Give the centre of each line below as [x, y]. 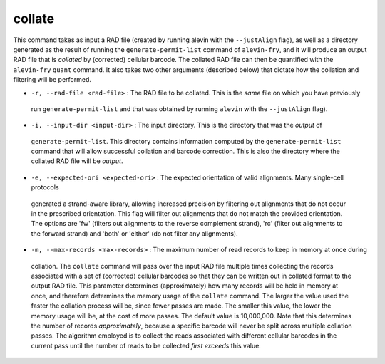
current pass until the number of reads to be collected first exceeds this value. [146, 345]
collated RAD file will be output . [77, 161]
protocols [45, 187]
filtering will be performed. [52, 80]
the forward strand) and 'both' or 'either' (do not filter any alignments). [134, 233]
